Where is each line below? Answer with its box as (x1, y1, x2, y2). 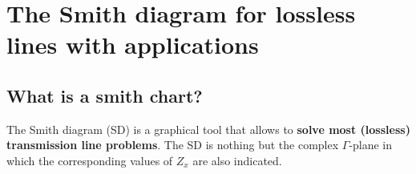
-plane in (349, 136, 393, 153)
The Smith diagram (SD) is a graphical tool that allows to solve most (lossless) (6, 120, 410, 137)
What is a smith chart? (6, 83, 203, 107)
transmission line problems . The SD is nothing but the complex (6, 136, 339, 153)
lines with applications (6, 28, 259, 61)
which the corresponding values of (6, 152, 173, 168)
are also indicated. (192, 152, 282, 168)
